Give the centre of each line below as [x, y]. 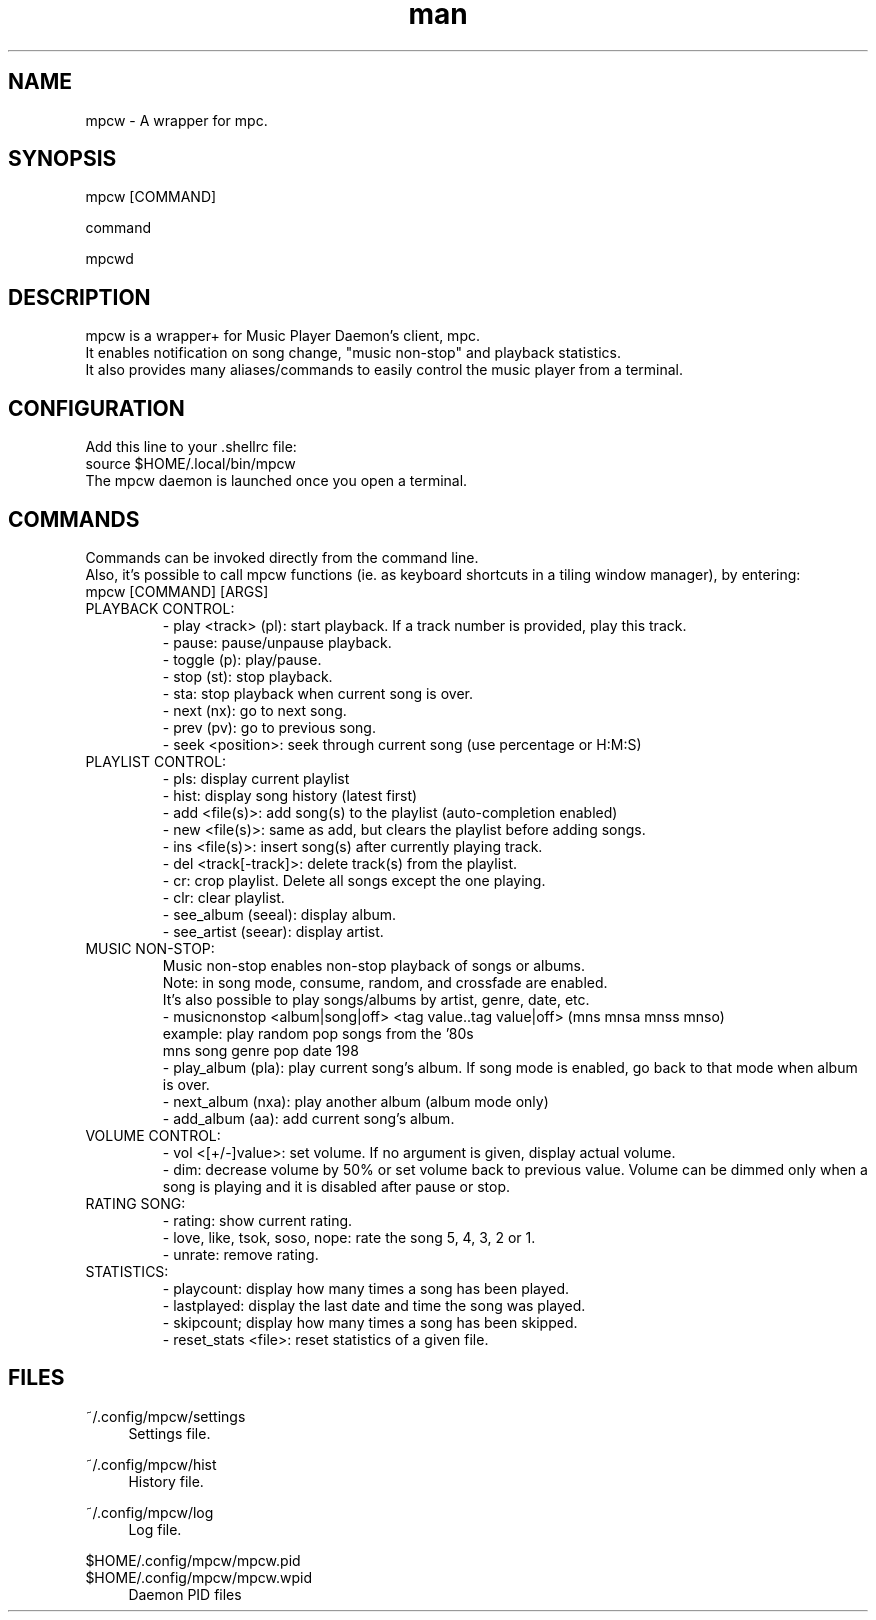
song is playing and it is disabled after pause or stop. [336, 1186]
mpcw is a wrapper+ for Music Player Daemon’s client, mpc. [282, 336]
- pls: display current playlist [256, 778]
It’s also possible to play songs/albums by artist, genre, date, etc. [376, 999]
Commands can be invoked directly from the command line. [282, 557]
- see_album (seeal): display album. [279, 914]
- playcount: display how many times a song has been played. [366, 1288]
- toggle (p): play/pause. [242, 659]
